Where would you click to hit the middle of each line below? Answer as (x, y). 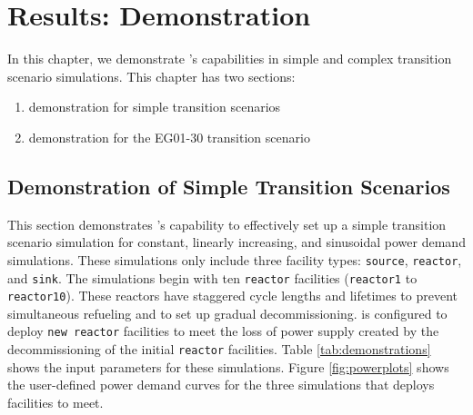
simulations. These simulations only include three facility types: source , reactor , (235, 259)
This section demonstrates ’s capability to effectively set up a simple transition (227, 224)
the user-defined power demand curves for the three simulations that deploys (221, 385)
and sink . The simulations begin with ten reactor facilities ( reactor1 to (212, 277)
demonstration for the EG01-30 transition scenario (169, 137)
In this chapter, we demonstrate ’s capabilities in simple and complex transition (230, 59)
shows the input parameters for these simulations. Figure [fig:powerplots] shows (228, 366)
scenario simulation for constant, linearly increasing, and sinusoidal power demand (236, 242)
